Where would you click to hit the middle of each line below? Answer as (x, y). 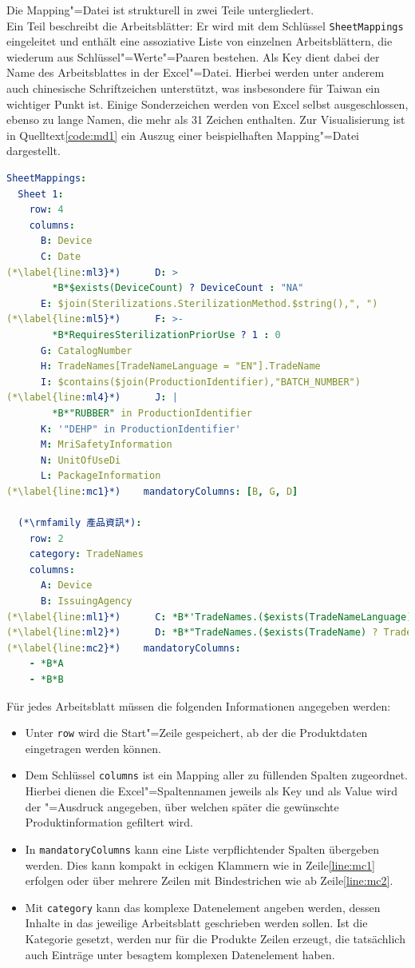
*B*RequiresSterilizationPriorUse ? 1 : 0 (166, 335)
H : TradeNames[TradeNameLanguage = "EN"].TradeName (180, 366)
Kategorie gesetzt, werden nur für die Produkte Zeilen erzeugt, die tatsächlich (215, 938)
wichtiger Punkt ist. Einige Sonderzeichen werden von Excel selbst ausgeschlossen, (207, 104)
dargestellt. (34, 151)
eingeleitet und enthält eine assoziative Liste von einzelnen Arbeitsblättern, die (200, 41)
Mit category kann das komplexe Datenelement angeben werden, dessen (203, 907)
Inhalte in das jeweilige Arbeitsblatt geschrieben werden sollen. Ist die (196, 923)
